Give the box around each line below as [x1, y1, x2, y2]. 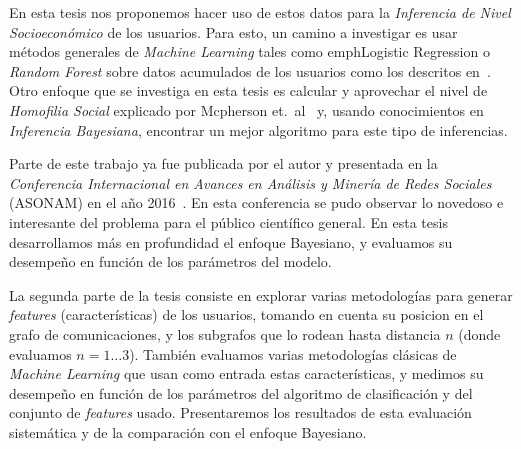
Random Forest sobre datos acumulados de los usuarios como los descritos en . [9, 60, 491, 81]
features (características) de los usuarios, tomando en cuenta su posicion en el [9, 304, 484, 325]
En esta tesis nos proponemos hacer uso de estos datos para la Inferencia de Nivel [9, 2, 511, 22]
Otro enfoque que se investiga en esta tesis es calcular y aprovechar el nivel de [9, 80, 488, 101]
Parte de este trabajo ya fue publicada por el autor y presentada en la [9, 153, 438, 174]
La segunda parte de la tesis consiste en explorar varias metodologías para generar [9, 284, 513, 305]
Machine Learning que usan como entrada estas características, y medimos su [9, 363, 484, 384]
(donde [458, 323, 501, 344]
